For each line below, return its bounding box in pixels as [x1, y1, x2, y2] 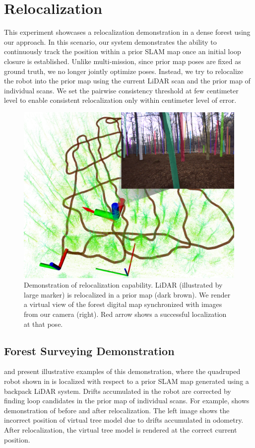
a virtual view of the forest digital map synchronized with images [24, 299, 222, 309]
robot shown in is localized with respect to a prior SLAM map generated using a [4, 375, 249, 386]
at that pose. [24, 318, 63, 329]
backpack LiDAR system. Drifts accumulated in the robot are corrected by [4, 385, 231, 396]
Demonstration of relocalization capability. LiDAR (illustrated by [24, 280, 223, 290]
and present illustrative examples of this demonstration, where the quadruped [4, 366, 241, 376]
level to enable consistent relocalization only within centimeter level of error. [4, 95, 237, 105]
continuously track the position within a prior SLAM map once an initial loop [4, 46, 241, 57]
